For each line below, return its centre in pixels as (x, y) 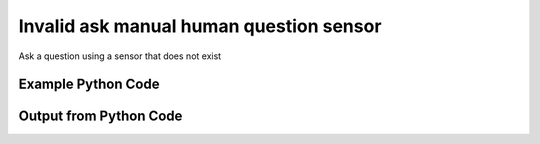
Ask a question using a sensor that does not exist (120, 56)
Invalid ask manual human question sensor (200, 26)
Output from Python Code (100, 116)
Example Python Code (89, 84)
